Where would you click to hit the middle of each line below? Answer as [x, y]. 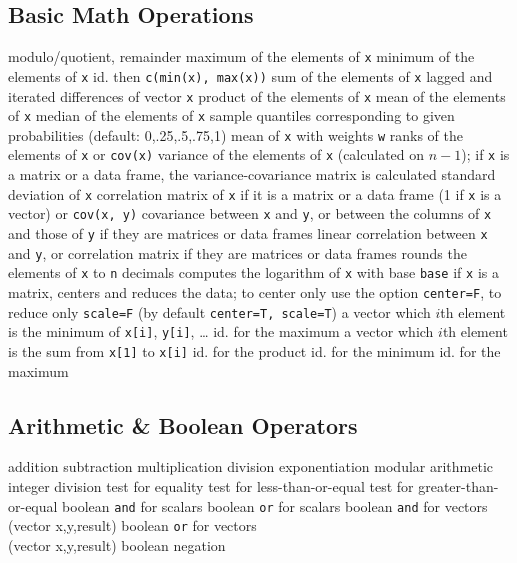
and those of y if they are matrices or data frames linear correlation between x [248, 233]
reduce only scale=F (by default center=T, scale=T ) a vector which [219, 311]
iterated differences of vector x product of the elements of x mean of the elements [257, 95]
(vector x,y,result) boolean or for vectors [132, 525]
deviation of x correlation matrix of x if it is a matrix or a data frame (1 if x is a [255, 193]
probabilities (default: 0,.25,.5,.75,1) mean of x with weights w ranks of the [235, 134]
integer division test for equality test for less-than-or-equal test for [211, 486]
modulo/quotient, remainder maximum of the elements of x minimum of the [241, 56]
